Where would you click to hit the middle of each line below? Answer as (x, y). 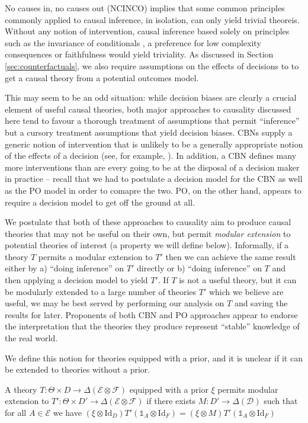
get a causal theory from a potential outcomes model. (102, 77)
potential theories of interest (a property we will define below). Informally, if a (147, 245)
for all (16, 412)
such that (281, 401)
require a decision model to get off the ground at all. (100, 202)
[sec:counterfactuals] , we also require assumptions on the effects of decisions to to (152, 65)
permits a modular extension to (95, 256)
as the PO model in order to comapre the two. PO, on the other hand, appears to (153, 190)
